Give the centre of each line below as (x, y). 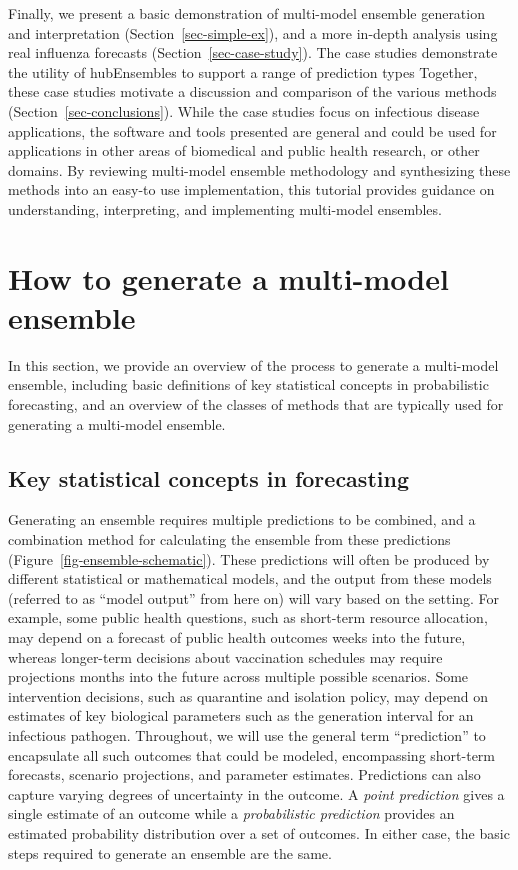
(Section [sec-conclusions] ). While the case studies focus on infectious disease (244, 110)
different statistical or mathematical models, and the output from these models (250, 578)
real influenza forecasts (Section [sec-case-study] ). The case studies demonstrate (253, 52)
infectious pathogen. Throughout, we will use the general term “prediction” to (247, 734)
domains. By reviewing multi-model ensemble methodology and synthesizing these (259, 169)
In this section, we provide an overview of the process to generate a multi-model (253, 364)
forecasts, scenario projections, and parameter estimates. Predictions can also (244, 774)
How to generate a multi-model (228, 277)
